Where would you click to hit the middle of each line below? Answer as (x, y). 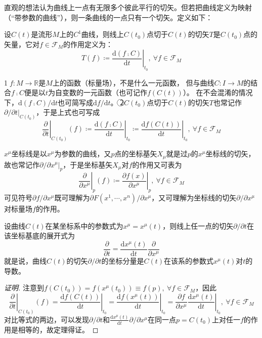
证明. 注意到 (24, 288)
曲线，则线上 (102, 34)
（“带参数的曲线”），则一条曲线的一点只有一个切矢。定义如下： (108, 17)
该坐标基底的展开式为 (39, 236)
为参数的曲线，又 (83, 154)
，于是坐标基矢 (88, 164)
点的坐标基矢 (136, 154)
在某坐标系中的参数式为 (84, 225)
